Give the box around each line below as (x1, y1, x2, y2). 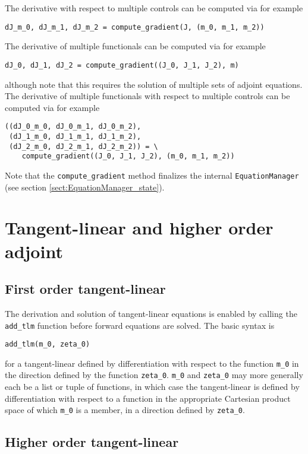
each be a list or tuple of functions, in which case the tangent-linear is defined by (5, 380, 300, 393)
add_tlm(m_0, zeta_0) (5, 340, 90, 349)
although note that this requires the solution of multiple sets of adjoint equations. (5, 78, 303, 90)
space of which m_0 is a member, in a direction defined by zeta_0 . (5, 404, 245, 416)
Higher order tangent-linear (5, 433, 179, 451)
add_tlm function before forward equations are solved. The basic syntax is (5, 319, 275, 331)
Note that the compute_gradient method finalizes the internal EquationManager (5, 169, 299, 181)
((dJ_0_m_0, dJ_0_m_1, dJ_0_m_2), (5, 122, 142, 131)
